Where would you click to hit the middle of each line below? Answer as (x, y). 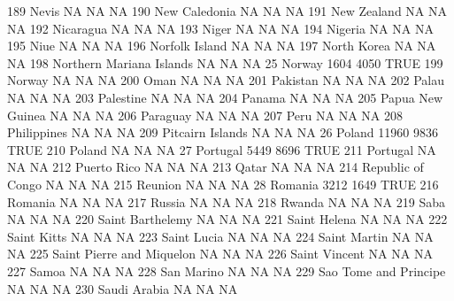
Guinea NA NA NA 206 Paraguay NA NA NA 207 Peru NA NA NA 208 (205, 115)
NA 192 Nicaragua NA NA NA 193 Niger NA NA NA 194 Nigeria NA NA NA (220, 28)
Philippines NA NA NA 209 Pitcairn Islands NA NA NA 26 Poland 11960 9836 (223, 132)
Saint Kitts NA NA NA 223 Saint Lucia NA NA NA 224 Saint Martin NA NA (220, 236)
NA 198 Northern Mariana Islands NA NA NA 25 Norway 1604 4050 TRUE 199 (225, 62)
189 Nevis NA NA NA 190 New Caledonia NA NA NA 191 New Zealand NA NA (227, 11)
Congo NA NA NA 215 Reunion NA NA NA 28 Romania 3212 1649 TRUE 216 (223, 184)
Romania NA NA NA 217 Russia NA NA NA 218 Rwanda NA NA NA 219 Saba (226, 201)
